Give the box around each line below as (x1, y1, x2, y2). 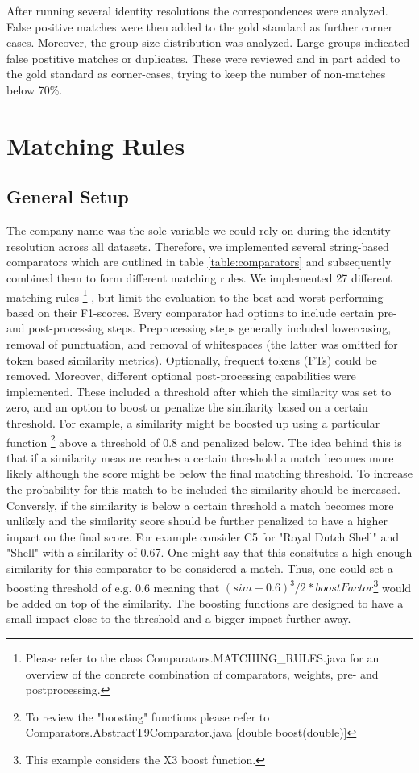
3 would (373, 576, 412, 595)
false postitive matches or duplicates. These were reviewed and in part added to (6, 49, 400, 66)
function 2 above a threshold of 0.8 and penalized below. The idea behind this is (6, 431, 402, 450)
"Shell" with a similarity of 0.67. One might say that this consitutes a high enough (6, 544, 413, 561)
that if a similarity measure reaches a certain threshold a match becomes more (6, 449, 394, 466)
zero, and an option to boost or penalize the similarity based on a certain (6, 399, 368, 416)
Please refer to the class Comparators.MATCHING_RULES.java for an (25, 649, 380, 666)
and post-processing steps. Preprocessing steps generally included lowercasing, (6, 320, 392, 336)
